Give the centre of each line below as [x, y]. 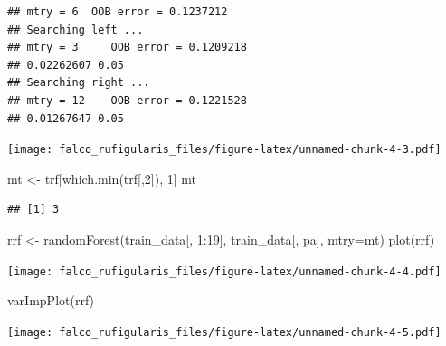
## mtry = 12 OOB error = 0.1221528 [127, 100]
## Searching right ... [79, 83]
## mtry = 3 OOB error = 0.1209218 [127, 48]
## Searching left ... [76, 29]
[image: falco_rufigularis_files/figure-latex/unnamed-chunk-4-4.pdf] [224, 271]
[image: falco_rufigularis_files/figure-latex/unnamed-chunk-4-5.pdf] [224, 332]
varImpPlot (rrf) [51, 300]
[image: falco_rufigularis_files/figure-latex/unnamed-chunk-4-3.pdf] [224, 150]
